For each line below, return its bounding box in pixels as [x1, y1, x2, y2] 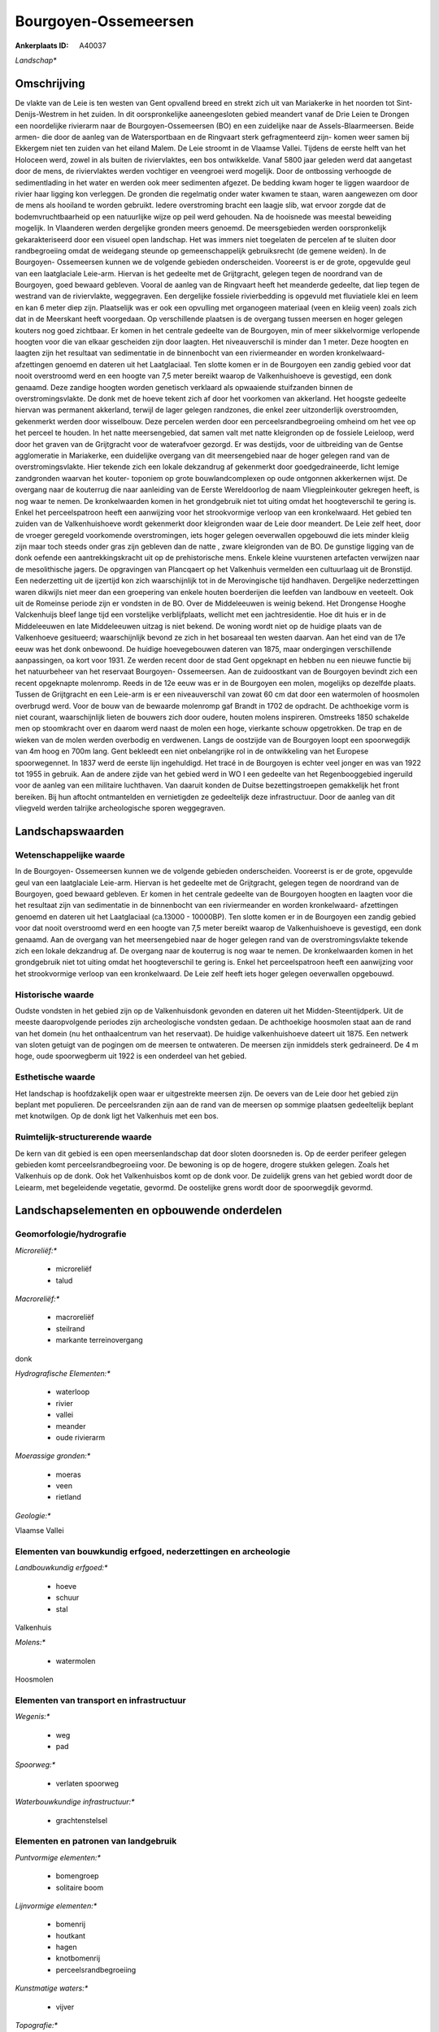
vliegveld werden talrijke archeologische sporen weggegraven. [15, 803, 226, 813]
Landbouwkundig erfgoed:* [15, 1563, 108, 1573]
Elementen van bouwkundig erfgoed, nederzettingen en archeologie [15, 1546, 291, 1557]
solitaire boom [55, 1882, 104, 1892]
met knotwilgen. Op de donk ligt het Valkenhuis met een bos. [15, 1111, 219, 1121]
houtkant [55, 1930, 85, 1940]
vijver [55, 2002, 75, 2012]
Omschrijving [15, 76, 85, 90]
